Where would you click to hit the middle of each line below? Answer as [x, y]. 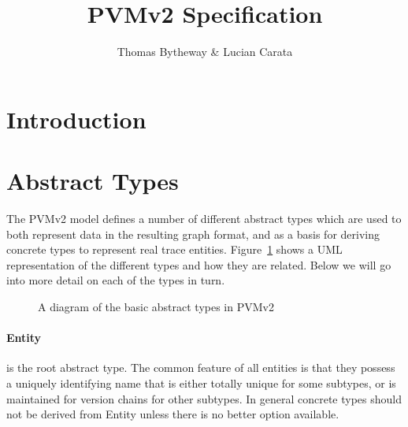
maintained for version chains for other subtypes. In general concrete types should [204, 398]
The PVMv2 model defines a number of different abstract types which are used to [204, 219]
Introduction [76, 119]
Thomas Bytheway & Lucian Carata [205, 52]
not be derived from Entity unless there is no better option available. [173, 414]
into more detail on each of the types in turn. [116, 280]
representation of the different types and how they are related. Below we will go [199, 264]
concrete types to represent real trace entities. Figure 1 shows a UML [174, 249]
